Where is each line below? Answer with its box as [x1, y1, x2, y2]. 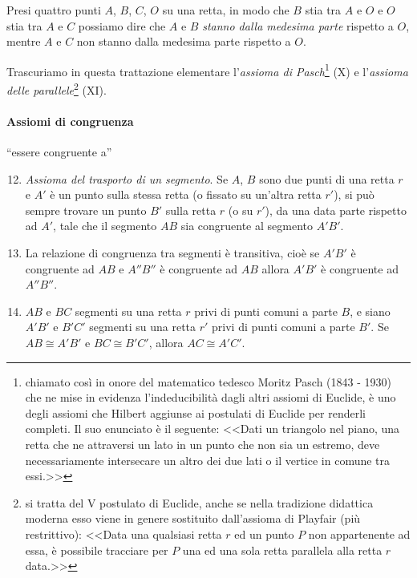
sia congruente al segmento [180, 217, 313, 234]
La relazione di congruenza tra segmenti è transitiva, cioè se [25, 245, 320, 261]
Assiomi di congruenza [6, 112, 134, 129]
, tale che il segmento [53, 217, 157, 234]
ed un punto [234, 525, 294, 542]
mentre [6, 33, 41, 50]
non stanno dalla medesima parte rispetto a [76, 33, 291, 50]
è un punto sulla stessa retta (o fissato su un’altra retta [50, 186, 322, 203]
